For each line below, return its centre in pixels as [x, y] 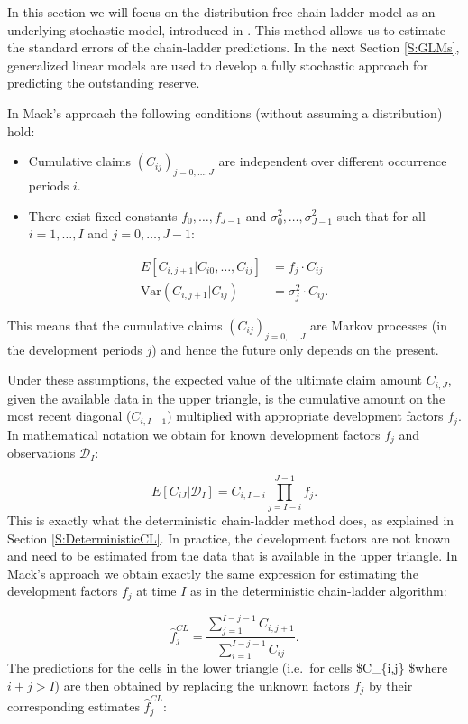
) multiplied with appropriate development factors [305, 416]
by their [390, 685]
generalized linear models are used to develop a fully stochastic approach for [218, 65]
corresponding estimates [73, 706]
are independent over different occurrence [333, 161]
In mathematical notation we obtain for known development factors [194, 434]
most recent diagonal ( [69, 416]
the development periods [75, 349]
